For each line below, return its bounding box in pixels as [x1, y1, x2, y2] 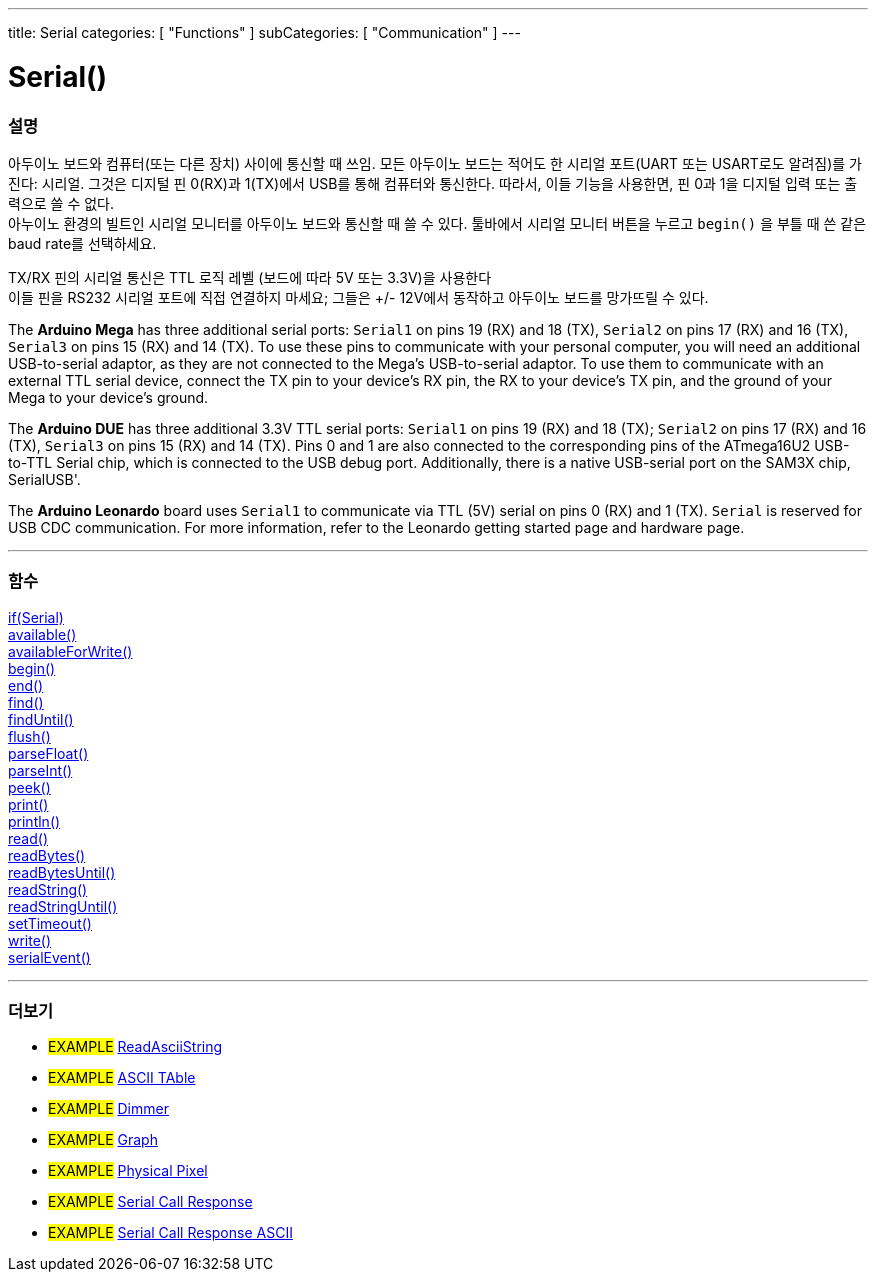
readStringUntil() [8, 897, 118, 915]
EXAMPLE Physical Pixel [48, 1162, 208, 1180]
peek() [8, 778, 51, 796]
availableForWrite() [8, 642, 133, 660]
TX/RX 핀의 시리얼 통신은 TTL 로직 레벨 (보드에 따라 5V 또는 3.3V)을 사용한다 [8, 268, 492, 286]
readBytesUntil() [8, 863, 116, 881]
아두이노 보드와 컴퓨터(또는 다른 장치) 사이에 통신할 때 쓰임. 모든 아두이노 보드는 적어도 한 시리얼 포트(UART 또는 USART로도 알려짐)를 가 [8, 154, 862, 172]
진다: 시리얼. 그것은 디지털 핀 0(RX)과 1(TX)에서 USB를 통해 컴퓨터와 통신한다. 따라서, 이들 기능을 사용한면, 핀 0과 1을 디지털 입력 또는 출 [8, 174, 858, 192]
